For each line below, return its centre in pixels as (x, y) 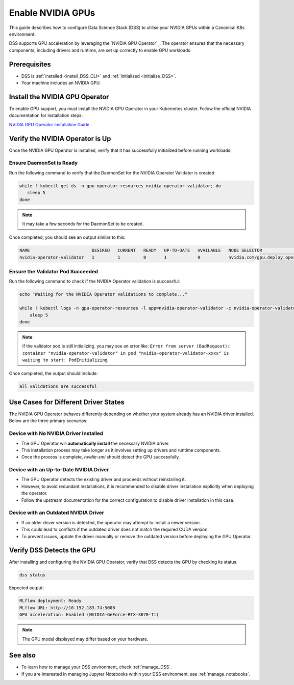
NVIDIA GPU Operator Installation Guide (49, 124)
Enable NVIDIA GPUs (52, 13)
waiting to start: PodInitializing (65, 360)
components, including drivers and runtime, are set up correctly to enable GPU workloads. (100, 50)
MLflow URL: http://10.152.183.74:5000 (67, 608)
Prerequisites (30, 64)
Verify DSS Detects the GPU (52, 550)
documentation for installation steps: (46, 115)
